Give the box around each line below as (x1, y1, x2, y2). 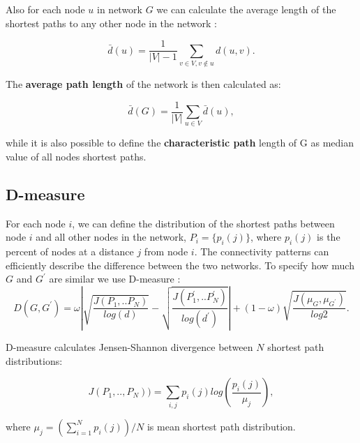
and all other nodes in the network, (36, 230, 186, 244)
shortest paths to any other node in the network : (6, 15, 217, 30)
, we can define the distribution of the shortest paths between (72, 216, 335, 230)
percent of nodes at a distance (6, 244, 134, 259)
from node (144, 244, 188, 259)
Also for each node (6, 2, 85, 16)
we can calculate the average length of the (156, 2, 336, 16)
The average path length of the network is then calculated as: (6, 76, 281, 91)
